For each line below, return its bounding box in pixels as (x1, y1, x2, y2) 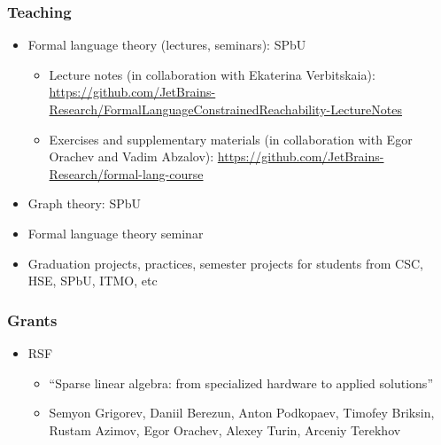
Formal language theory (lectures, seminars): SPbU (27, 35, 306, 54)
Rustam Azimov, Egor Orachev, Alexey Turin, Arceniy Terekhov (49, 420, 401, 439)
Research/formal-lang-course (49, 164, 204, 183)
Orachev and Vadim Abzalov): (49, 147, 214, 166)
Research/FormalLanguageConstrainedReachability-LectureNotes (49, 100, 403, 118)
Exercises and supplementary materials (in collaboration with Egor (49, 129, 413, 148)
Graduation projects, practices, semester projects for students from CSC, (27, 254, 423, 272)
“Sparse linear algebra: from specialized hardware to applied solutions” (49, 373, 433, 392)
